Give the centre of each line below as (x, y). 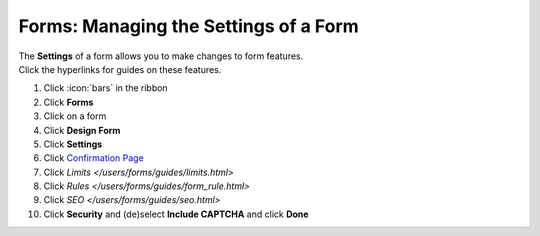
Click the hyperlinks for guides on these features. (120, 69)
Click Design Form (82, 130)
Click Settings (73, 144)
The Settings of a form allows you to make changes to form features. (161, 56)
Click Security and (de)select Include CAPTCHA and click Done (176, 214)
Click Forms (68, 102)
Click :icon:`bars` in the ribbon (106, 88)
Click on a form (75, 116)
